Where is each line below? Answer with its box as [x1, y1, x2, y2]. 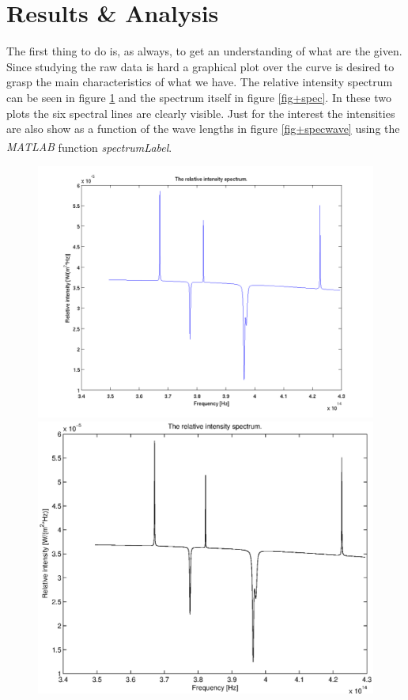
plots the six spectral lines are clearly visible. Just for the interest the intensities [6, 104, 395, 121]
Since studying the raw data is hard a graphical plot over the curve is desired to [6, 58, 395, 74]
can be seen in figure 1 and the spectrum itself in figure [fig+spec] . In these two [6, 89, 392, 105]
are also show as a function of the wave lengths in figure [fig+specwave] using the [6, 120, 400, 137]
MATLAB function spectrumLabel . [6, 138, 172, 155]
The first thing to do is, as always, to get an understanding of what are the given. [6, 43, 402, 59]
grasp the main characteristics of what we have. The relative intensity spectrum [6, 74, 393, 90]
